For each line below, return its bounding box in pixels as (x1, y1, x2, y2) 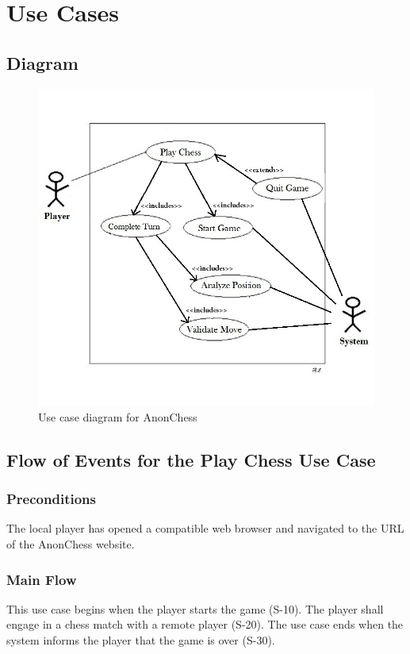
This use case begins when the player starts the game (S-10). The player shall (6, 600, 384, 617)
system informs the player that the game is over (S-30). (6, 632, 275, 648)
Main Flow (6, 569, 77, 589)
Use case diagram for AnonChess (38, 408, 197, 425)
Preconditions (6, 489, 96, 509)
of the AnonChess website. (6, 536, 135, 552)
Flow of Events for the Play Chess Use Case (6, 447, 376, 471)
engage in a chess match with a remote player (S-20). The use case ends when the (6, 616, 404, 633)
